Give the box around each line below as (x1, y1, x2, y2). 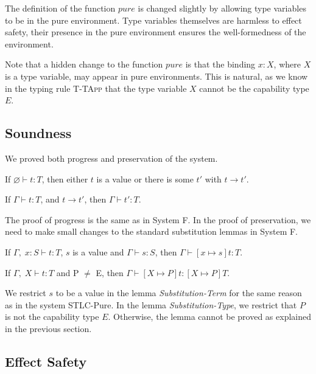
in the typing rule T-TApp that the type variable (5, 81, 187, 94)
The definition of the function (5, 2, 116, 14)
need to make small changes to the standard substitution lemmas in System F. (5, 225, 298, 238)
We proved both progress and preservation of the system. (5, 151, 218, 164)
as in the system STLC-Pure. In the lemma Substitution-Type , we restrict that (5, 298, 297, 311)
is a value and (72, 245, 124, 258)
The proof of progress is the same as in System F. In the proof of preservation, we (5, 213, 311, 226)
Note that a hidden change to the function (5, 58, 163, 71)
